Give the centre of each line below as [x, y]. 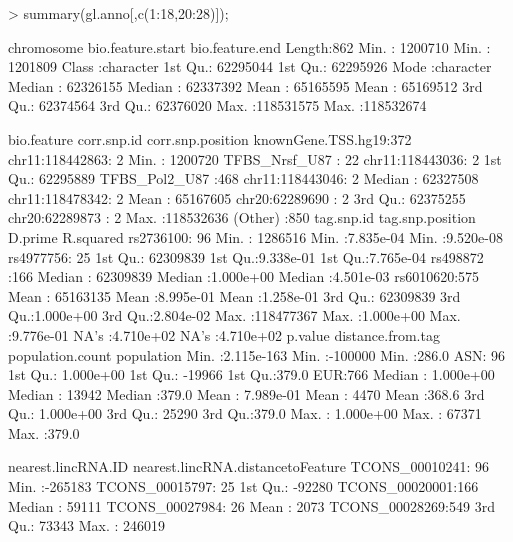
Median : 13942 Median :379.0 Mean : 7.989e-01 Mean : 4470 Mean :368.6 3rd [246, 393]
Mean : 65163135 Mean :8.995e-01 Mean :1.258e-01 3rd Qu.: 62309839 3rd [234, 295]
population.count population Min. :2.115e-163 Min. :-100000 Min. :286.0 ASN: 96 [257, 354]
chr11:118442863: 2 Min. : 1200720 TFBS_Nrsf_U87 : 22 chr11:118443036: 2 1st [255, 158]
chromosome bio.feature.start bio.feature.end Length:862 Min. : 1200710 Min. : [249, 46]
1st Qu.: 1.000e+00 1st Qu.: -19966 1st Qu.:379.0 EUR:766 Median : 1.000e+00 [251, 374]
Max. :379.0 [44, 432]
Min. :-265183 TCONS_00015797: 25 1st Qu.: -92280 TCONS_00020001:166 [243, 486]
